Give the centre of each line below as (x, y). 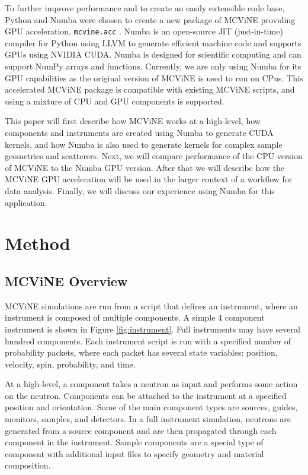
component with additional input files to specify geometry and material (134, 453)
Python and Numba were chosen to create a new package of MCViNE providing (150, 19)
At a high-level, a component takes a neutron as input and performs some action (151, 384)
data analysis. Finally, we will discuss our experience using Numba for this (140, 190)
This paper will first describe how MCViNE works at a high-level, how (133, 121)
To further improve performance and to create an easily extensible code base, (145, 8)
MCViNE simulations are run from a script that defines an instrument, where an (151, 305)
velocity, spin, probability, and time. (70, 364)
